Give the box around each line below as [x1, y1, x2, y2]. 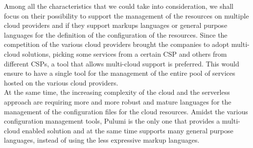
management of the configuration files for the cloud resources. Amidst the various [4, 106, 248, 116]
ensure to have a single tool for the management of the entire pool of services [4, 68, 235, 78]
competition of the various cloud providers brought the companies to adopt [4, 39, 230, 49]
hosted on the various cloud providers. [4, 77, 118, 87]
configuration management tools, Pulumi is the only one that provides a [4, 116, 220, 126]
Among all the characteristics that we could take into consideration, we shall [4, 1, 233, 11]
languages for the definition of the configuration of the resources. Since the [4, 29, 228, 40]
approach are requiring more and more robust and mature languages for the [4, 96, 231, 106]
